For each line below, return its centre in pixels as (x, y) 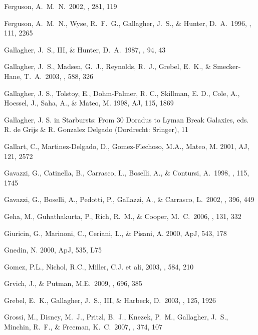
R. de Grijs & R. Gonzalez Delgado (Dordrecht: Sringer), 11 (96, 129)
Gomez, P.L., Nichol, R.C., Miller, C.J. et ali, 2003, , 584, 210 (99, 266)
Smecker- (227, 66)
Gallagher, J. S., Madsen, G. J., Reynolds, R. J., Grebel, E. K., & (107, 66)
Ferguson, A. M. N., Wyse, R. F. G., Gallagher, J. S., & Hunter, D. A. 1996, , (128, 23)
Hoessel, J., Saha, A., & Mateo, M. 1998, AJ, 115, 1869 (89, 103)
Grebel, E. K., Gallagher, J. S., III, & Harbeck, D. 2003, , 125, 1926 (110, 300)
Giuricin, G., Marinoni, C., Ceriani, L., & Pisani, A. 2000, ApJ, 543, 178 (115, 233)
